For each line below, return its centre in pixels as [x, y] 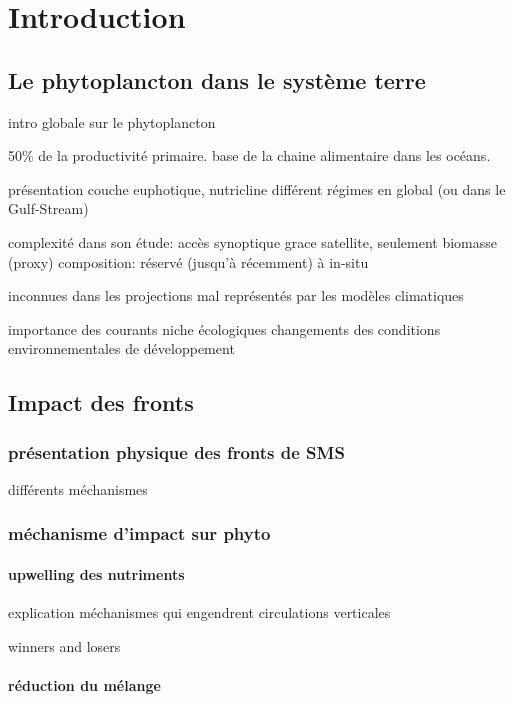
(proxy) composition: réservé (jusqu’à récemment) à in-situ [188, 261]
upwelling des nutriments [96, 573]
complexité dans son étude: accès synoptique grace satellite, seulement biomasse [253, 241]
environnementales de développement [121, 348]
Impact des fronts [101, 402]
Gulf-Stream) [48, 208]
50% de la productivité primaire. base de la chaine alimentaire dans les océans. [249, 155]
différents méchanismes [78, 488]
